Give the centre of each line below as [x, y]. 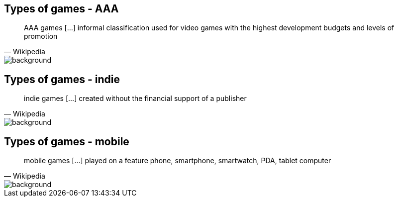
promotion [41, 36]
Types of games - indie [62, 79]
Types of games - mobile [67, 141]
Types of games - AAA [61, 9]
